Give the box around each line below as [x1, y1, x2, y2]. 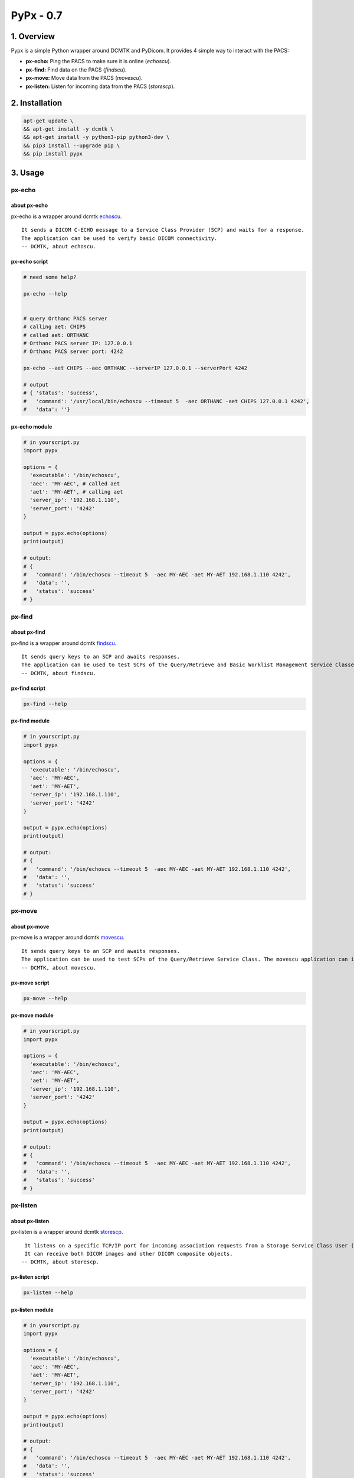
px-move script [11, 979, 50, 986]
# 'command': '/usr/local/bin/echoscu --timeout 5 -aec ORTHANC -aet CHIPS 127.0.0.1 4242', [23, 398, 310, 404]
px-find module [11, 717, 50, 724]
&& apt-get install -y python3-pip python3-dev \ [23, 134, 170, 141]
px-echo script [11, 258, 48, 265]
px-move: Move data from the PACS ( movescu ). [25, 74, 143, 82]
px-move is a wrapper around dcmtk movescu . [11, 934, 124, 941]
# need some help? [23, 274, 77, 280]
